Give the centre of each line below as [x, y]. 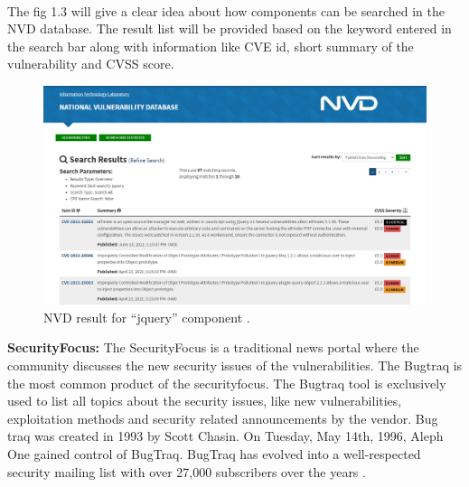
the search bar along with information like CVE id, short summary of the [211, 46]
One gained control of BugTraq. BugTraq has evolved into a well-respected [214, 453]
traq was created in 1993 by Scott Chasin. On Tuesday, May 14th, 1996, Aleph [225, 436]
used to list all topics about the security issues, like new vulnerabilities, [205, 401]
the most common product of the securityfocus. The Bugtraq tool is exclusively [227, 383]
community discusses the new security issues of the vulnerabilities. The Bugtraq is [235, 365]
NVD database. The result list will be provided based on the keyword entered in [230, 28]
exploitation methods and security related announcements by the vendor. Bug [223, 418]
